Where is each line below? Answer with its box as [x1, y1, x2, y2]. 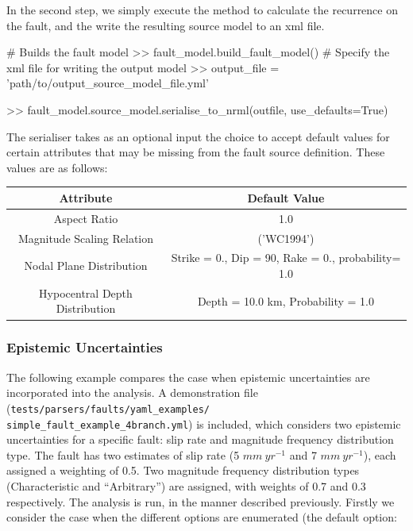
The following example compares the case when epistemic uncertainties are [6, 368, 370, 385]
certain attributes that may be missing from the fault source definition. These [6, 144, 385, 160]
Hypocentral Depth [39, 284, 133, 301]
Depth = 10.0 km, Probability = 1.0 [197, 292, 375, 309]
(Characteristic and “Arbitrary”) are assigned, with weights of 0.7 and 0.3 [6, 478, 366, 494]
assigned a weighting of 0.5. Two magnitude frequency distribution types [6, 462, 360, 479]
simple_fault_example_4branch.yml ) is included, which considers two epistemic [6, 415, 401, 432]
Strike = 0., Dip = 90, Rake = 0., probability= [171, 249, 401, 266]
